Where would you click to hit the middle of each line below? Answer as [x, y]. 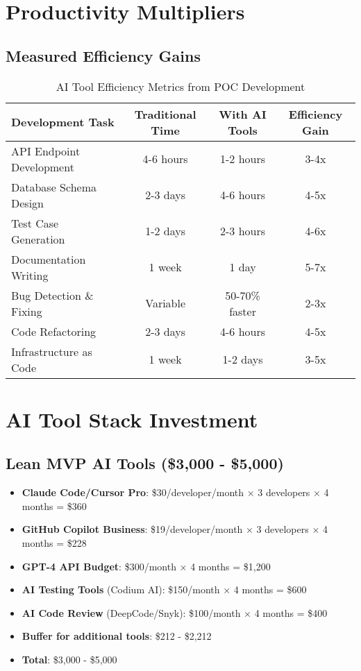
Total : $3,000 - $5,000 [69, 659]
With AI [243, 114]
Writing [30, 275]
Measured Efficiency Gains [103, 55]
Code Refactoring [54, 331]
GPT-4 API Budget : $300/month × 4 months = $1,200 [146, 566]
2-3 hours [243, 231]
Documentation [49, 259]
